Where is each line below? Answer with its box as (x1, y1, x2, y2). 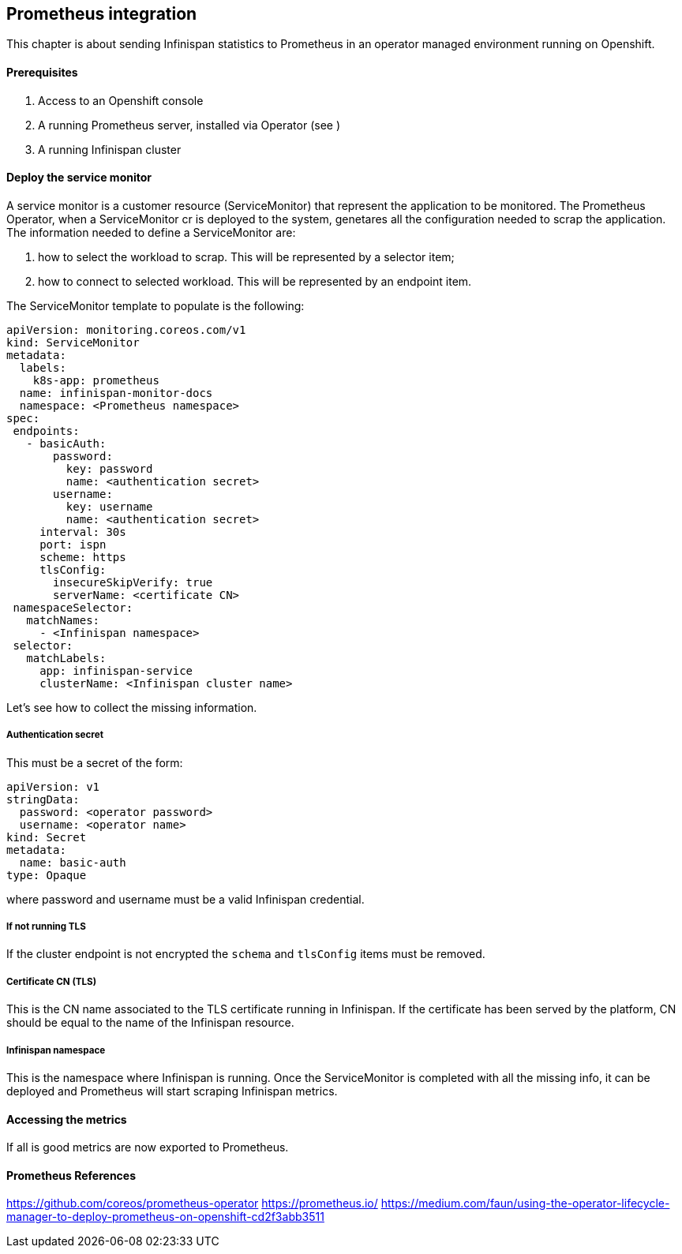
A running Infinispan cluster (38, 142, 182, 156)
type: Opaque (6, 868, 87, 882)
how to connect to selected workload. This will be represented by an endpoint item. (38, 274, 472, 288)
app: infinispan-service (39, 664, 193, 677)
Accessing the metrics (6, 1112, 127, 1126)
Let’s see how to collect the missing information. (6, 700, 257, 714)
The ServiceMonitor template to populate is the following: (6, 298, 305, 313)
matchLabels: (26, 651, 107, 664)
